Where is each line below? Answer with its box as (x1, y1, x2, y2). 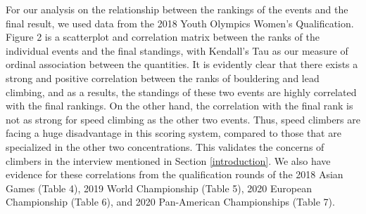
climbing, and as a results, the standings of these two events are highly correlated (6, 84, 357, 99)
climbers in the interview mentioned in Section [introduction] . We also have (6, 153, 331, 168)
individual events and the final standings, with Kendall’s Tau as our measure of (6, 43, 348, 58)
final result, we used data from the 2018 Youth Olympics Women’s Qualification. (6, 15, 354, 30)
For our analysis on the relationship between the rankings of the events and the (6, 2, 348, 16)
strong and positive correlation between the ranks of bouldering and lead (6, 70, 320, 85)
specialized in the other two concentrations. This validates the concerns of (6, 139, 324, 154)
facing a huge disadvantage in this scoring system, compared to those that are (6, 126, 341, 140)
